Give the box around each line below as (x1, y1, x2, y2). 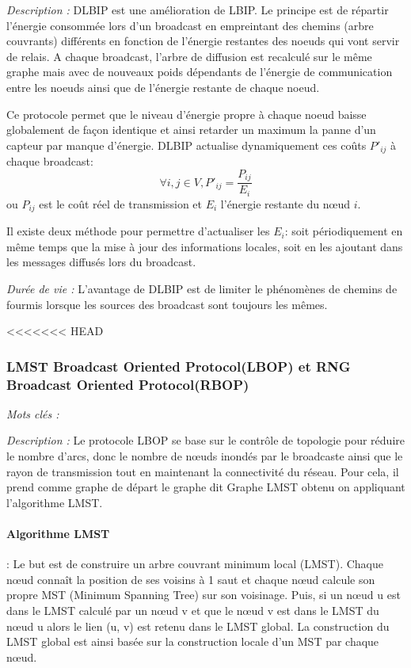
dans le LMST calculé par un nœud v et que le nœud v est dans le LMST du (6, 602, 379, 619)
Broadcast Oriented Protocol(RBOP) (6, 374, 249, 394)
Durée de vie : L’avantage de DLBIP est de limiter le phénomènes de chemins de (6, 280, 398, 296)
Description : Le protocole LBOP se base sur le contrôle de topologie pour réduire (6, 432, 405, 449)
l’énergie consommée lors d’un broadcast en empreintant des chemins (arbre (6, 17, 374, 33)
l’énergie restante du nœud (220, 195, 350, 212)
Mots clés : (6, 405, 59, 422)
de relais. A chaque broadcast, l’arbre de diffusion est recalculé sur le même (6, 48, 372, 64)
